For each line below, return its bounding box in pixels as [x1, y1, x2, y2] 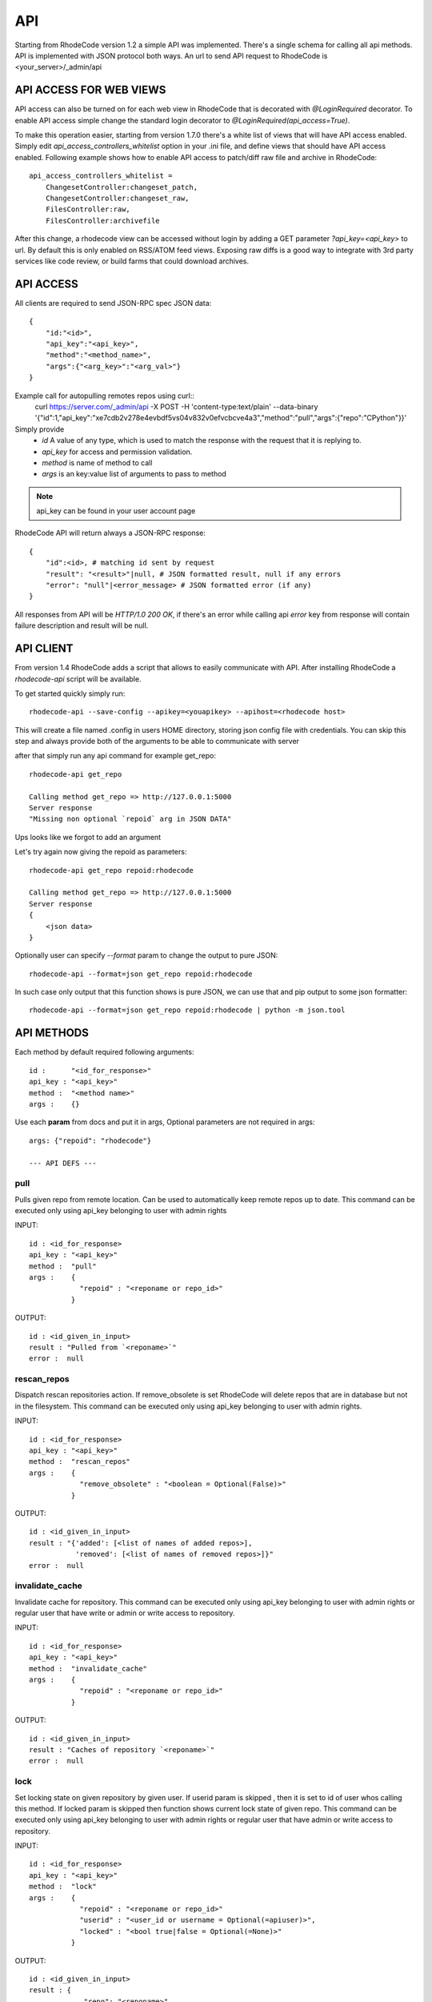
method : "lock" [29, 1882, 97, 1891]
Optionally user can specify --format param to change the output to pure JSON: [14, 951, 278, 960]
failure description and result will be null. [14, 621, 149, 630]
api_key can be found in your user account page [36, 506, 196, 516]
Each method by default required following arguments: [14, 1047, 194, 1057]
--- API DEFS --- [29, 1158, 97, 1168]
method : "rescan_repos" [29, 1457, 131, 1466]
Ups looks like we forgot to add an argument [14, 832, 162, 842]
